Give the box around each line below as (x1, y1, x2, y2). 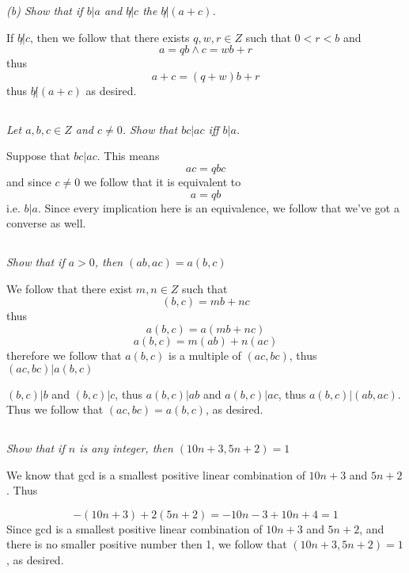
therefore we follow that (6, 346, 122, 363)
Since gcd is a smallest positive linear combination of (6, 520, 263, 537)
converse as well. (6, 215, 86, 231)
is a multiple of (169, 346, 241, 363)
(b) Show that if (6, 2, 83, 18)
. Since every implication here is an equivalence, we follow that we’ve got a (37, 199, 400, 216)
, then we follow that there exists (29, 29, 190, 45)
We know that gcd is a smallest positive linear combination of (6, 466, 305, 483)
